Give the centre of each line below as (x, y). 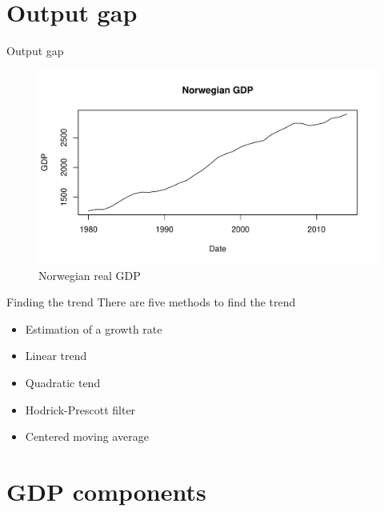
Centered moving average (87, 436)
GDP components (106, 491)
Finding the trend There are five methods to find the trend (151, 302)
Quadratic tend (63, 382)
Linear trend (56, 356)
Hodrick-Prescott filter (80, 409)
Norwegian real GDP (90, 275)
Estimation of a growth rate (94, 328)
